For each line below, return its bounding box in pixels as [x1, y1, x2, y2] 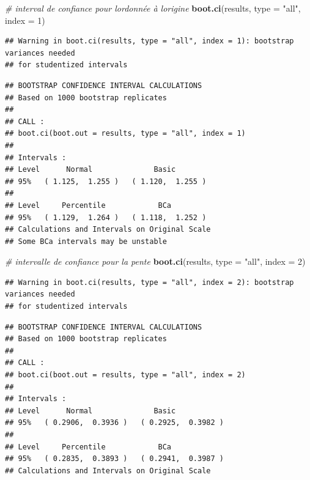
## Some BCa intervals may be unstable [5, 237, 167, 246]
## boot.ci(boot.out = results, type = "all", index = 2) [5, 371, 246, 380]
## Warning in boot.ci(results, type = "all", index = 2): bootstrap [5, 278, 294, 287]
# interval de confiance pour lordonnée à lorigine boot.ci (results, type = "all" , [5, 2, 301, 14]
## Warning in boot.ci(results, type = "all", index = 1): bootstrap [5, 37, 294, 46]
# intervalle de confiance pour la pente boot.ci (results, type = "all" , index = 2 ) [5, 255, 306, 268]
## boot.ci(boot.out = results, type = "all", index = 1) [5, 129, 246, 138]
